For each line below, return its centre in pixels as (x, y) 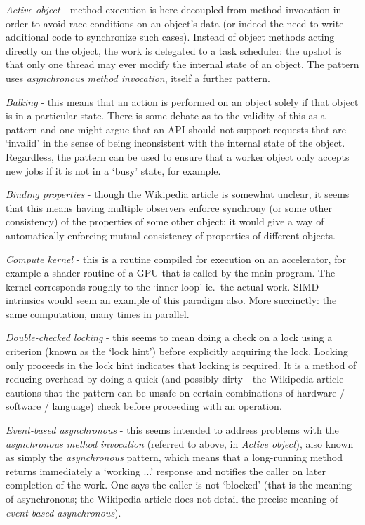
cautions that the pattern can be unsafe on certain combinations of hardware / (175, 392)
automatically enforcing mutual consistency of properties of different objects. (171, 235)
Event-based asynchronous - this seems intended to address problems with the (172, 430)
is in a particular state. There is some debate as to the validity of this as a (166, 115)
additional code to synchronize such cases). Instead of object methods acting (170, 37)
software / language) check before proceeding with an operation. (144, 406)
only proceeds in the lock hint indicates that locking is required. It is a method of (181, 365)
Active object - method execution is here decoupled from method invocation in (174, 9)
